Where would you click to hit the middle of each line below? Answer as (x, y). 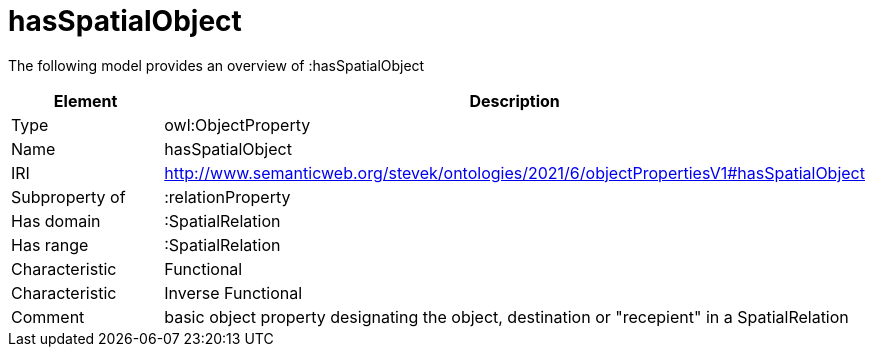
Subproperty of (68, 196)
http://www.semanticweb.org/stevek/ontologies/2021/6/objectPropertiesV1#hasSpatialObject (514, 172)
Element (85, 100)
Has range (50, 244)
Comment (48, 316)
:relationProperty (227, 196)
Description (514, 100)
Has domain (56, 220)
